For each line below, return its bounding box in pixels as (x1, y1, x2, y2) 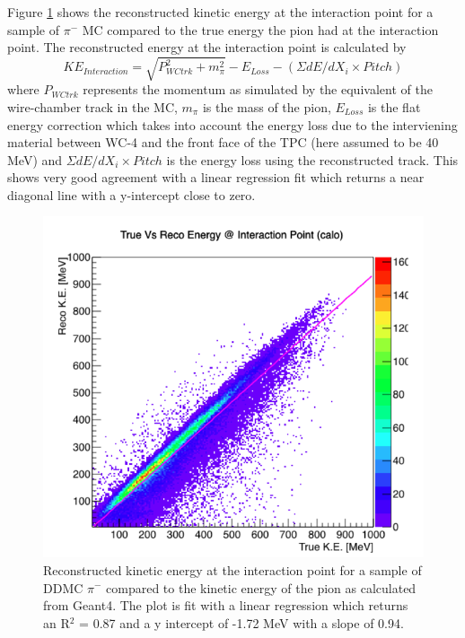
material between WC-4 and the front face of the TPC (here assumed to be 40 (7, 133, 439, 152)
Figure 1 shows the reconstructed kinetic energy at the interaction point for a (7, 3, 434, 21)
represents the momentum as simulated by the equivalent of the (83, 80, 433, 99)
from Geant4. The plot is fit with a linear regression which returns (43, 596, 408, 615)
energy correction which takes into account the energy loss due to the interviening (7, 115, 458, 134)
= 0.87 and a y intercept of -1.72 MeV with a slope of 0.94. (79, 613, 404, 632)
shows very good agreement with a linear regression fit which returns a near (7, 168, 425, 187)
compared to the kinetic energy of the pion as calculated (106, 578, 417, 597)
